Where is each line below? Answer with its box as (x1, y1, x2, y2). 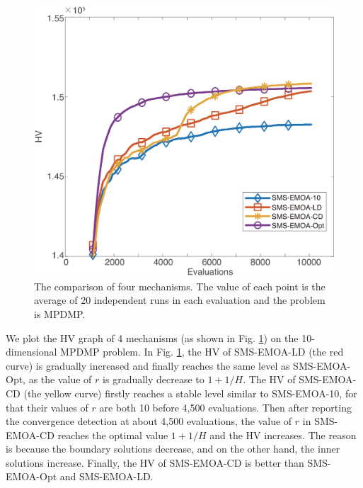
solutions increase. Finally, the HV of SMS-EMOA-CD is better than (6, 455, 304, 470)
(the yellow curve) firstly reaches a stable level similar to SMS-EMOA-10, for (23, 385, 357, 400)
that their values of (6, 399, 88, 414)
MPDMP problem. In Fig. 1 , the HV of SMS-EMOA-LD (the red (60, 344, 344, 359)
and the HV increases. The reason (209, 427, 357, 442)
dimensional (6, 344, 57, 359)
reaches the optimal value (57, 427, 168, 442)
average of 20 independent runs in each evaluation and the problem (34, 293, 325, 307)
